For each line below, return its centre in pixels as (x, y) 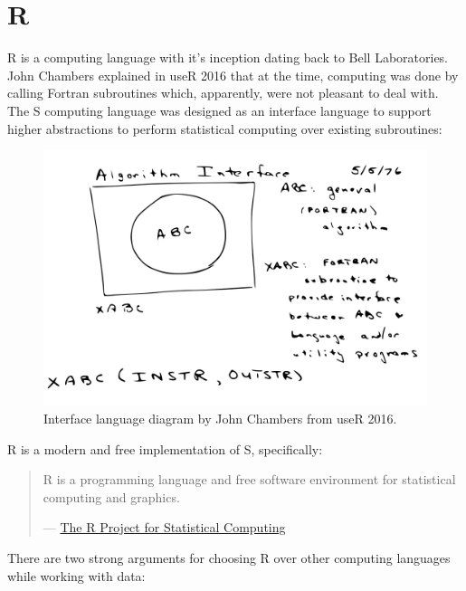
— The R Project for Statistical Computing (164, 527)
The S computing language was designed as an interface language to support (219, 110)
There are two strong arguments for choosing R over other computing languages (229, 558)
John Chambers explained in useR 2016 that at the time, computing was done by (233, 75)
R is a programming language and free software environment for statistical (249, 479)
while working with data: (76, 575)
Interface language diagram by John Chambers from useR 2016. (220, 419)
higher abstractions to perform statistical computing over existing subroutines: (225, 128)
